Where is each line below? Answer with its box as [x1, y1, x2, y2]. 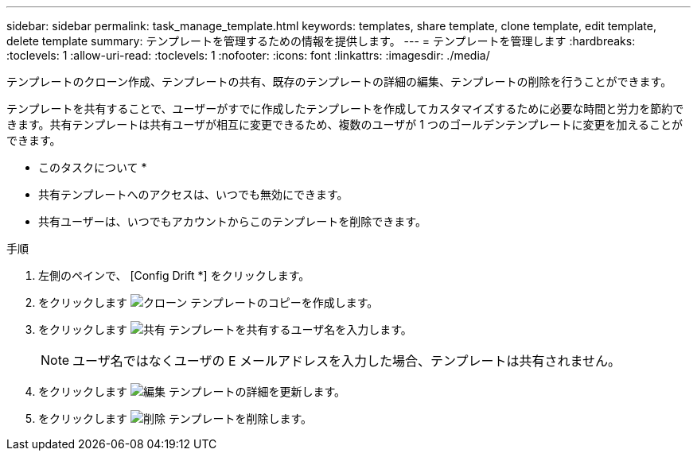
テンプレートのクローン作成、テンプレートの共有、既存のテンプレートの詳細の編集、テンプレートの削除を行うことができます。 [6, 75, 672, 88]
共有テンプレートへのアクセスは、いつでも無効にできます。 [38, 188, 348, 201]
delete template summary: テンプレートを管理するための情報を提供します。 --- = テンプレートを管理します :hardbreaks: [6, 34, 636, 48]
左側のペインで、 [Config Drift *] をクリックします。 [38, 269, 310, 282]
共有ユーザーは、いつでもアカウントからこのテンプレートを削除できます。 [38, 215, 426, 228]
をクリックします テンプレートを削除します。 [38, 412, 313, 425]
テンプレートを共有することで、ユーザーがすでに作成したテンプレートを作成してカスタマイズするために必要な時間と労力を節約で [6, 102, 684, 115]
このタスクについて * [38, 161, 147, 174]
